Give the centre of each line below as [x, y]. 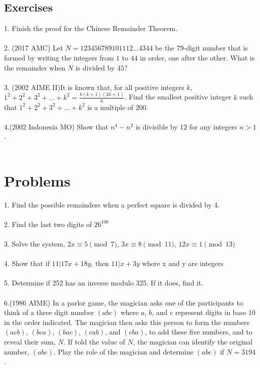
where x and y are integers [183, 263]
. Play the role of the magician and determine [123, 351]
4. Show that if [27, 263]
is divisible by [157, 126]
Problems [37, 180]
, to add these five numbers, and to [199, 332]
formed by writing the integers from [59, 57]
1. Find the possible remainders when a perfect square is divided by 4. [112, 204]
